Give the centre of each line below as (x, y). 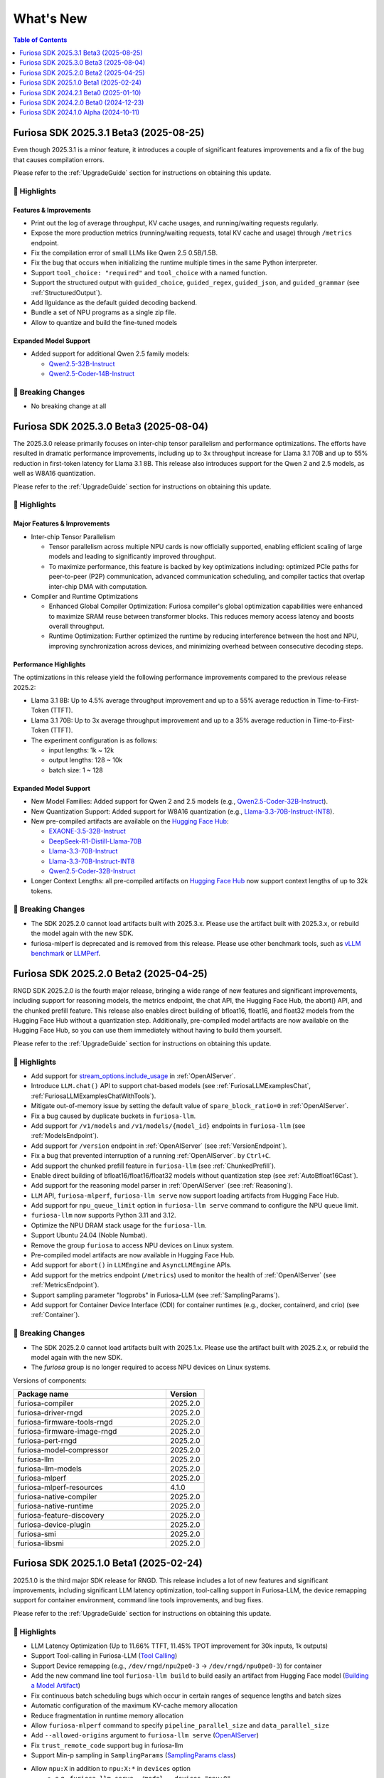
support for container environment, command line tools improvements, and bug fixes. (138, 1600)
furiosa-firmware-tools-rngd (65, 1422)
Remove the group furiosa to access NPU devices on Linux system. (132, 1245)
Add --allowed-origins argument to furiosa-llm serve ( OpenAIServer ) (145, 1735)
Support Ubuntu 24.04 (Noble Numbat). (89, 1235)
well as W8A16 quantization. (54, 474)
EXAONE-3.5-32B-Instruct (87, 831)
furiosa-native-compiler (57, 1497)
